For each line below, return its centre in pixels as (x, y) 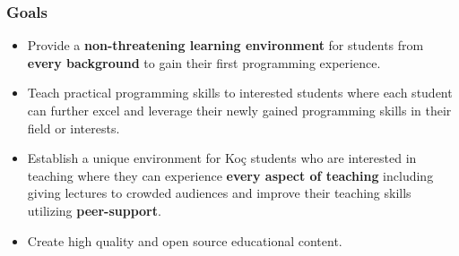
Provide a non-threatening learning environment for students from (225, 45)
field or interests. (74, 128)
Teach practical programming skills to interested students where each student (240, 93)
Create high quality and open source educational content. (185, 240)
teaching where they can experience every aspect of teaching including (230, 175)
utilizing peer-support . (94, 210)
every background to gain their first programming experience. (204, 62)
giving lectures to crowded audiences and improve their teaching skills (219, 193)
